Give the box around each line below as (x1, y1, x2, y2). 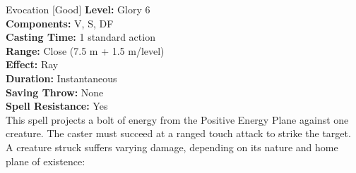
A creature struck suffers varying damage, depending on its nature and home (6, 139, 338, 154)
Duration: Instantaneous (6, 70, 117, 85)
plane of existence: (6, 153, 85, 168)
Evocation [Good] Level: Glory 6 (6, 2, 150, 16)
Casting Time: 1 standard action (6, 30, 155, 44)
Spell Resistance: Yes (6, 98, 108, 113)
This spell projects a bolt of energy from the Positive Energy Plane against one (6, 112, 349, 127)
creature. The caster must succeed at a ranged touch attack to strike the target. (6, 126, 351, 141)
